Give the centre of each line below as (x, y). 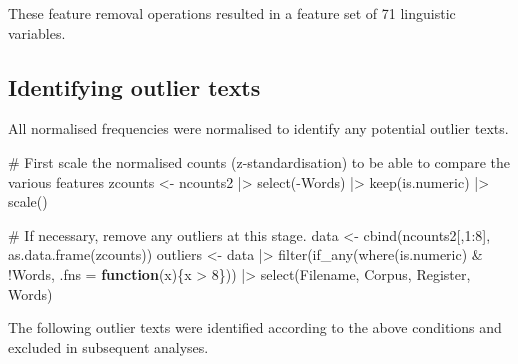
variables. (37, 32)
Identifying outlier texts (134, 86)
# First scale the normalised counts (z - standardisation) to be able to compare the (259, 161)
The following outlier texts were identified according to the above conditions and (255, 327)
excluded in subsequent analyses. (108, 346)
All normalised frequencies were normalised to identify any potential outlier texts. (258, 128)
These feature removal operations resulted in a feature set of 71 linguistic (232, 13)
